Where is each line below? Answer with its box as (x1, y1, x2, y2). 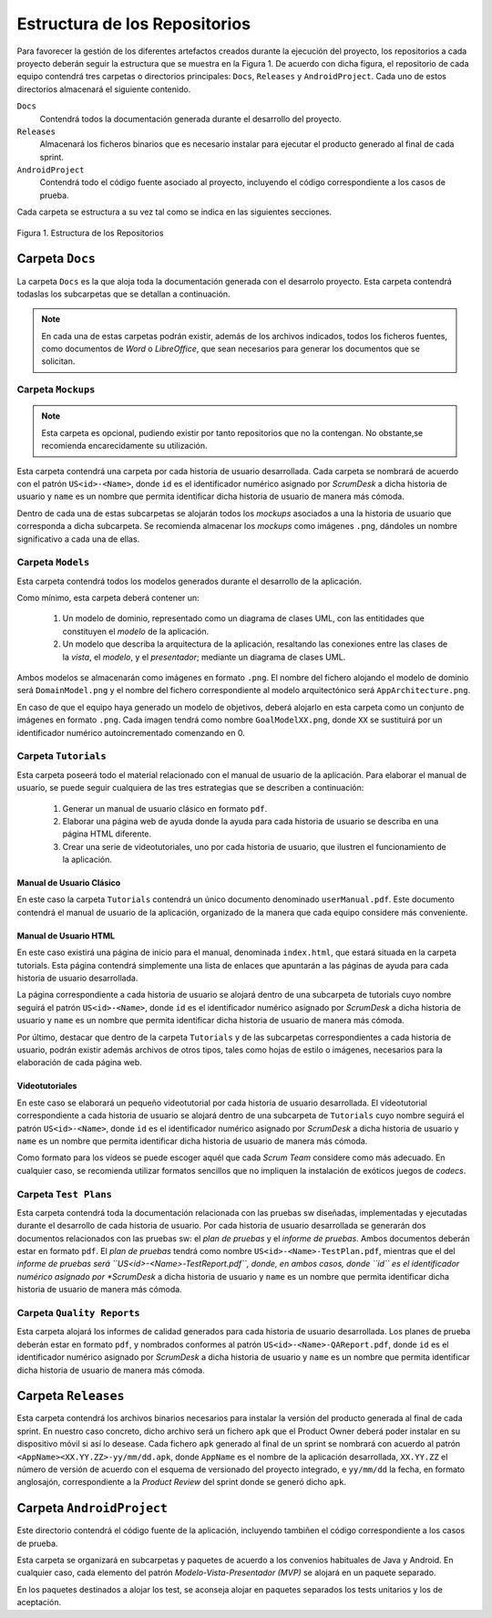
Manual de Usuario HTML (16, 930, 116, 941)
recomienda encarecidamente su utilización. (41, 441, 209, 451)
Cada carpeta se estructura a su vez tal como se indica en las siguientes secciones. (16, 206, 333, 218)
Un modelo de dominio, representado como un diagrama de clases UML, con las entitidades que (62, 613, 425, 624)
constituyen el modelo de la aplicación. (62, 626, 210, 637)
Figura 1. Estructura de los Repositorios (16, 227, 164, 238)
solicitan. (41, 356, 76, 367)
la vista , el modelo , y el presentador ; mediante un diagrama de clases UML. (62, 651, 346, 662)
